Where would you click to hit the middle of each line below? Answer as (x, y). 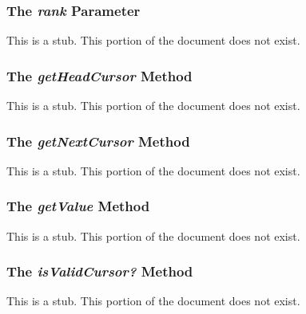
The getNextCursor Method (98, 141)
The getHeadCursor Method (99, 75)
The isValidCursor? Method (100, 271)
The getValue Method (78, 206)
